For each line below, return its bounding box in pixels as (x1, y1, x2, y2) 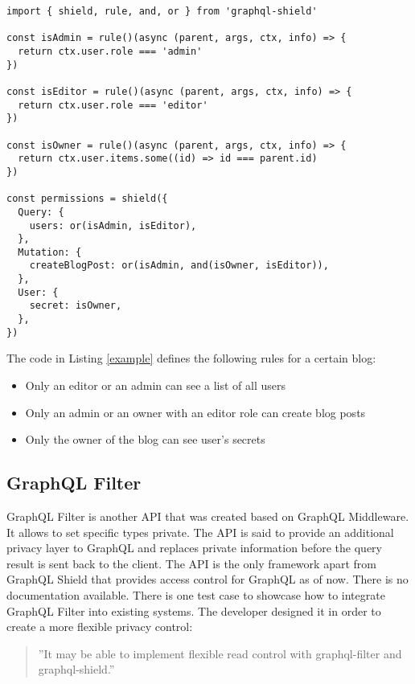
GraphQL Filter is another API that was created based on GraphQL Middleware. (6, 507, 409, 524)
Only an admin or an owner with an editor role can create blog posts (25, 403, 366, 420)
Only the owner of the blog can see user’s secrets (25, 431, 265, 448)
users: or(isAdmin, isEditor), (29, 219, 197, 231)
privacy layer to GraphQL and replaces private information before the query (6, 539, 382, 556)
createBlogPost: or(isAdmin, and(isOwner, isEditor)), (29, 260, 329, 272)
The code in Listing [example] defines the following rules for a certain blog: (6, 350, 376, 367)
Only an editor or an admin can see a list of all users (25, 377, 286, 393)
